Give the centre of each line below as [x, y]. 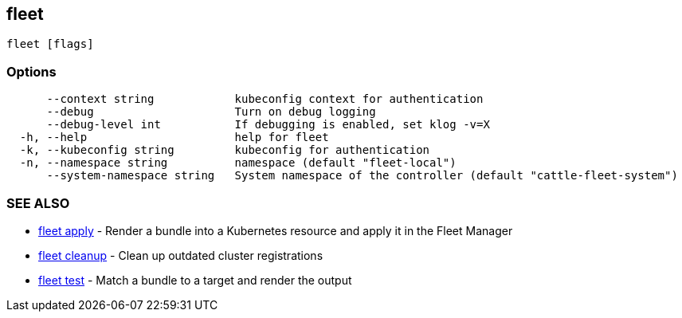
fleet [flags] [50, 44]
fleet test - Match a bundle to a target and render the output [195, 280]
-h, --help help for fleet [174, 137]
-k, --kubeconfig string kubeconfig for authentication [225, 150]
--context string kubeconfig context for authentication [265, 99]
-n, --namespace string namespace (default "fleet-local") [238, 163]
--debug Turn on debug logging [211, 112]
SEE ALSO [38, 203]
